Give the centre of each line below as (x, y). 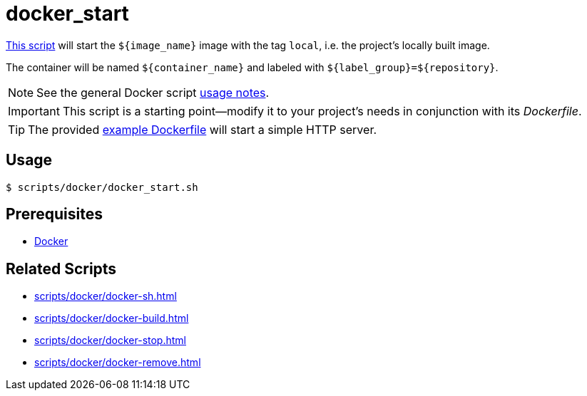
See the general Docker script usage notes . (153, 92)
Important (34, 111)
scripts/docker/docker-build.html (112, 318)
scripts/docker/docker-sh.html (106, 296)
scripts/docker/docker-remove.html (118, 363)
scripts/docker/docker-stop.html (110, 340)
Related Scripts (61, 269)
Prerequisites (54, 214)
